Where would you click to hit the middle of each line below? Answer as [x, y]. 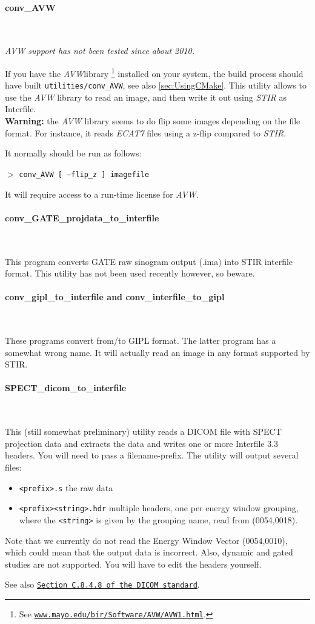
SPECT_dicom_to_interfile [66, 388]
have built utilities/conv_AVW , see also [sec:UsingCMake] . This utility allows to [156, 85]
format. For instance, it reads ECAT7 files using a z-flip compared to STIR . [146, 133]
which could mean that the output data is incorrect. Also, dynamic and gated [149, 552]
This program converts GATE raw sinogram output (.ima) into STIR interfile [149, 261]
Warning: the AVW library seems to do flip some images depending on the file [153, 121]
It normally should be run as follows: [73, 153]
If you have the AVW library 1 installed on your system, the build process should [154, 72]
